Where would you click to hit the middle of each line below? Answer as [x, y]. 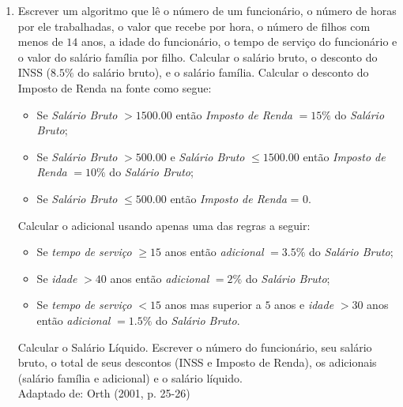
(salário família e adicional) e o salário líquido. [130, 377]
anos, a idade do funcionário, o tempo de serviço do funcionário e [239, 41]
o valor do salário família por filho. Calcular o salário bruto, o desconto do [198, 57]
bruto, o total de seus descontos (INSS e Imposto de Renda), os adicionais [197, 362]
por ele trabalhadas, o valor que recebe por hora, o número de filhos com [194, 26]
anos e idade [304, 305]
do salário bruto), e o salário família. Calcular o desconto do [223, 72]
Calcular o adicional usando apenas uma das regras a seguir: [164, 225]
